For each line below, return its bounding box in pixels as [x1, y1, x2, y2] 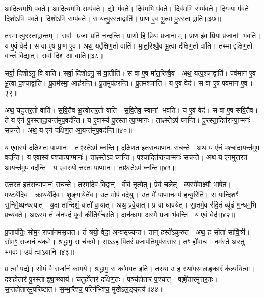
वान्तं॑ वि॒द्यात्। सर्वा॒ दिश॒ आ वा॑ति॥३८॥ [5, 50, 104, 61]
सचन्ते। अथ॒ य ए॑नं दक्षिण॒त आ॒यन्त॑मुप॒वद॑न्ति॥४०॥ [5, 124, 132, 135]
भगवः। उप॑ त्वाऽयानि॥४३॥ [5, 246, 74, 257]
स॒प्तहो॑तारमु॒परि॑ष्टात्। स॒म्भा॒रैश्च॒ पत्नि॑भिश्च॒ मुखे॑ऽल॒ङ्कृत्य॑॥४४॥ [5, 283, 164, 294]
